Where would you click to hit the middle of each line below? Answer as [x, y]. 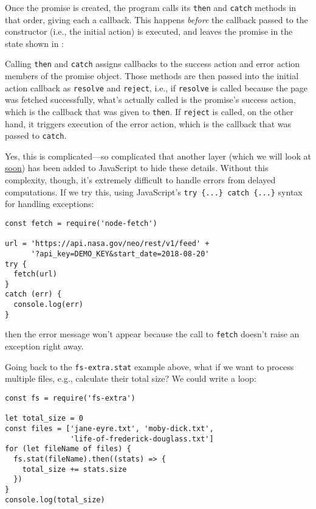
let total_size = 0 [44, 419]
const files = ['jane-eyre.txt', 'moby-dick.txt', [109, 428]
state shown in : [34, 43]
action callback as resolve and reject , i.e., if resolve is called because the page [156, 87]
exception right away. [44, 346]
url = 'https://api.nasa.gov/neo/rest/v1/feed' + [107, 244]
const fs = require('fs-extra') [70, 398]
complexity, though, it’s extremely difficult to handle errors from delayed [140, 180]
